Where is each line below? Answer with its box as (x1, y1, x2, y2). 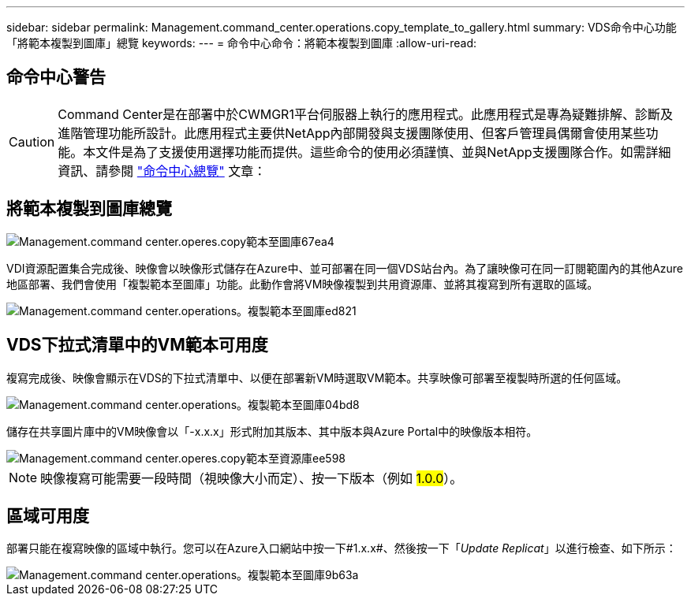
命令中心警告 (6, 67, 106, 87)
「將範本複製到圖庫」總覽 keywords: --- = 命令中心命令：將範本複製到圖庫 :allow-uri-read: (6, 36, 477, 50)
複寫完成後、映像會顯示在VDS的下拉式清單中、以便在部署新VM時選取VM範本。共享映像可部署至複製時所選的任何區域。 (6, 370, 628, 385)
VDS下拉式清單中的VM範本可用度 (6, 335, 268, 355)
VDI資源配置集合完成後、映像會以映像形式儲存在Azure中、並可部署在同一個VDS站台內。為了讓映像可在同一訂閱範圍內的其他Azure (6, 261, 684, 275)
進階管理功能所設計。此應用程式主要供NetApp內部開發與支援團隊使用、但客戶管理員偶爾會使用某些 (58, 124, 646, 141)
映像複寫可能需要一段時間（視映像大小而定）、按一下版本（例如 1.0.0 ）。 (40, 470, 463, 486)
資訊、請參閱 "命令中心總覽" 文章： (58, 162, 267, 179)
